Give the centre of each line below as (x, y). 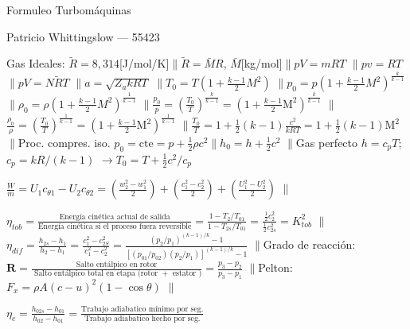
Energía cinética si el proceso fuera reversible (115, 227)
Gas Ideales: (36, 63)
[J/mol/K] (144, 63)
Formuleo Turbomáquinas (69, 10)
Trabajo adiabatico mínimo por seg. (143, 310)
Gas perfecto (327, 142)
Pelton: (275, 267)
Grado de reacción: (309, 244)
